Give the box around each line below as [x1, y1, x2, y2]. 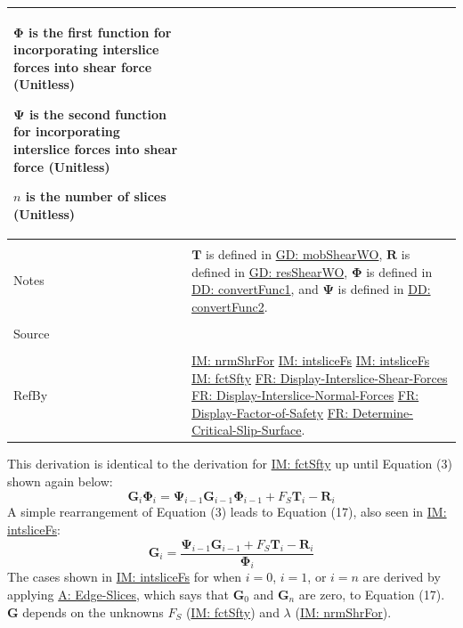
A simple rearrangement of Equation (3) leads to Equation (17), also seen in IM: [7, 502, 447, 521]
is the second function [28, 104, 167, 123]
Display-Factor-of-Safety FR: [191, 403, 349, 421]
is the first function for [28, 22, 172, 41]
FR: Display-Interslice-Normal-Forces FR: [191, 386, 419, 404]
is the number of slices [25, 187, 167, 206]
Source [13, 323, 50, 342]
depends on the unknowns [22, 602, 164, 621]
